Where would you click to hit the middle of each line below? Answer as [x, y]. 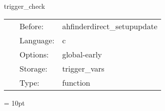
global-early [82, 54]
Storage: [33, 68]
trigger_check [25, 6]
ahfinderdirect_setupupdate [110, 26]
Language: [37, 40]
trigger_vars [83, 68]
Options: [34, 54]
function [76, 82]
